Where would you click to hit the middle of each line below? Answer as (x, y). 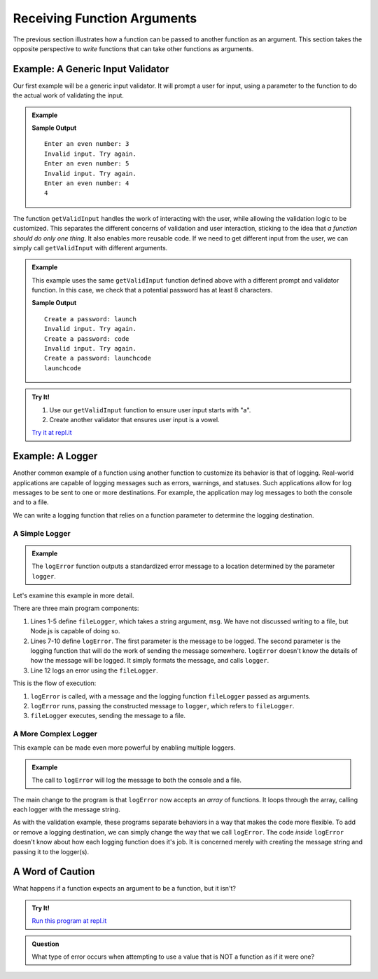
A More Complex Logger (55, 734)
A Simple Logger (42, 533)
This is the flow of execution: (55, 683)
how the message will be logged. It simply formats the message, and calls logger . (150, 661)
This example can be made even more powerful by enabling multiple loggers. (124, 748)
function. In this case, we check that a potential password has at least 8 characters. (152, 290)
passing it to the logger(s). (51, 851)
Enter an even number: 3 (87, 144)
